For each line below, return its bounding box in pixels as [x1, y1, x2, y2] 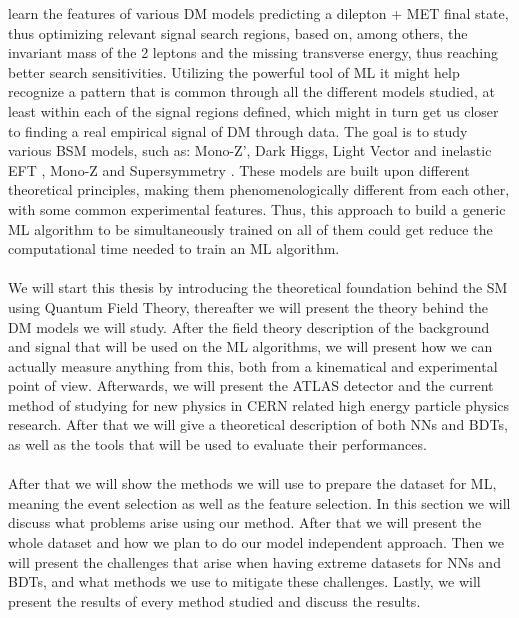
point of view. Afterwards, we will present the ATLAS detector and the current [8, 375, 494, 396]
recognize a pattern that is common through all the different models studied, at [8, 81, 495, 102]
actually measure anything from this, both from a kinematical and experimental [8, 355, 498, 376]
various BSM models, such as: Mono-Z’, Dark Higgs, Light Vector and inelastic [8, 140, 492, 161]
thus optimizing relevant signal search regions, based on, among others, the [8, 22, 468, 43]
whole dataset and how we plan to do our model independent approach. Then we [8, 532, 504, 553]
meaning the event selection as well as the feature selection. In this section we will [8, 492, 511, 513]
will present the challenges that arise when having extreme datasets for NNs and [8, 551, 501, 572]
